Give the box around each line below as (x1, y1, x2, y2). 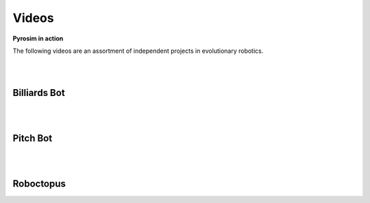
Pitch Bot (12, 132, 53, 144)
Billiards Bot (12, 86, 65, 99)
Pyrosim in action (12, 34, 64, 43)
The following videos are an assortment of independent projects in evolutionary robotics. (12, 47, 264, 55)
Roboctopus (12, 178, 66, 190)
